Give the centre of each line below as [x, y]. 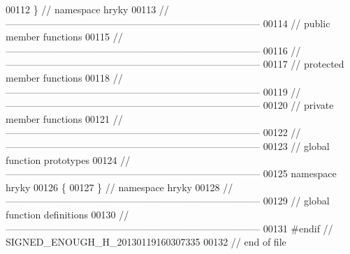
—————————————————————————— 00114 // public [168, 23]
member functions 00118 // [64, 77]
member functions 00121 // [64, 118]
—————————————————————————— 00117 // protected [175, 64]
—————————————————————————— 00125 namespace [171, 173]
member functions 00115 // [64, 37]
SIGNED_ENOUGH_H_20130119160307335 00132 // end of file [146, 242]
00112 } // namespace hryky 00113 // [87, 9]
